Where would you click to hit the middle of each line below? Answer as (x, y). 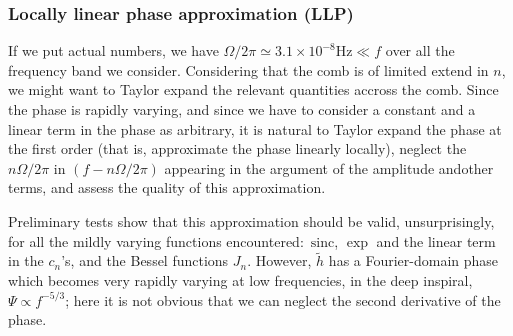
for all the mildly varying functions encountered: (156, 240)
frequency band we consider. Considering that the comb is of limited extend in (248, 69)
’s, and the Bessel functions (145, 260)
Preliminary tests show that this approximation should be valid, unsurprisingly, (251, 220)
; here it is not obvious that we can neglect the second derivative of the (283, 299)
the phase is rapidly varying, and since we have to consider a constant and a (242, 109)
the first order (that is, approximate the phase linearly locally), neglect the (237, 148)
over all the (420, 50)
